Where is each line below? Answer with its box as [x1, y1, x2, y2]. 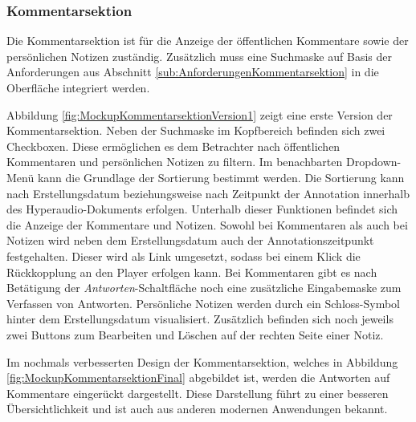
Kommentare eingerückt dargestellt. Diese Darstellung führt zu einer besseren [6, 384, 389, 401]
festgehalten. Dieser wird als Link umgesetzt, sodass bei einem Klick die [6, 247, 361, 264]
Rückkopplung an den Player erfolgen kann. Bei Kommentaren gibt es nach [6, 263, 377, 280]
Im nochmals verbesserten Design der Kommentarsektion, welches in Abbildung [6, 353, 398, 370]
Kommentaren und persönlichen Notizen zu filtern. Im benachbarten [6, 153, 343, 170]
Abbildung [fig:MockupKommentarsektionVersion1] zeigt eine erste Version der [6, 106, 393, 123]
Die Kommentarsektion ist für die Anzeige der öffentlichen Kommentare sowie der [6, 32, 409, 49]
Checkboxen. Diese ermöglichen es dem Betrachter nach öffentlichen [6, 137, 341, 154]
